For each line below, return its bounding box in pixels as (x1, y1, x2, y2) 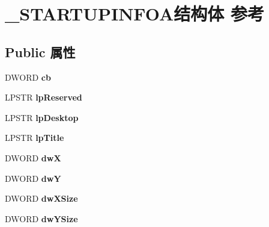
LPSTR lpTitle (5, 131, 64, 144)
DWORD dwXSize (5, 192, 78, 205)
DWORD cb (5, 70, 51, 83)
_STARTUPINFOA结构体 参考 (5, 1, 265, 26)
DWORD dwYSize (5, 212, 78, 225)
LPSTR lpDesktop (5, 111, 79, 123)
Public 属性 (5, 42, 76, 61)
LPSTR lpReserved (5, 91, 82, 104)
